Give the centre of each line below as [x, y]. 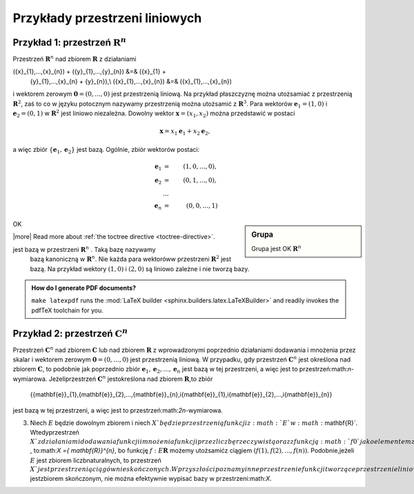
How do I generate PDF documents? [84, 288]
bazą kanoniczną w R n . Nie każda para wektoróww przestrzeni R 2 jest [130, 259]
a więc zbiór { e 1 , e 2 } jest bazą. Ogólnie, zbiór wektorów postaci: [106, 150]
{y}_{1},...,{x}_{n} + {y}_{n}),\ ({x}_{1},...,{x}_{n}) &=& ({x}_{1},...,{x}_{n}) [131, 81]
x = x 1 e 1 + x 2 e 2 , [185, 132]
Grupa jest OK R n [276, 248]
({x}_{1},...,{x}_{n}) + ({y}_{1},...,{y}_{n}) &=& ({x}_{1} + [89, 72]
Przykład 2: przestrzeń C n [70, 333]
